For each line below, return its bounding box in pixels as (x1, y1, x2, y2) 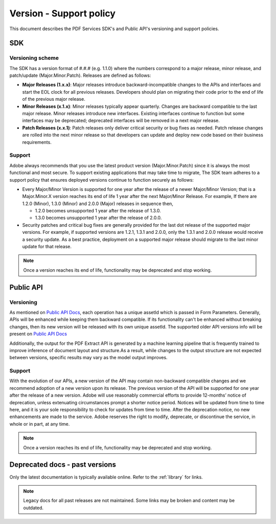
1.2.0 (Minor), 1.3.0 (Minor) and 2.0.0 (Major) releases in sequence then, (22, 200, 174, 207)
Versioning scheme (9, 54, 59, 61)
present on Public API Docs (9, 331, 67, 337)
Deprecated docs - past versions (9, 461, 116, 469)
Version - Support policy (9, 8, 116, 19)
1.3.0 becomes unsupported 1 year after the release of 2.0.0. (35, 215, 162, 221)
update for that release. (22, 244, 72, 250)
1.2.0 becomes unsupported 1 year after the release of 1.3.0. (35, 208, 161, 214)
